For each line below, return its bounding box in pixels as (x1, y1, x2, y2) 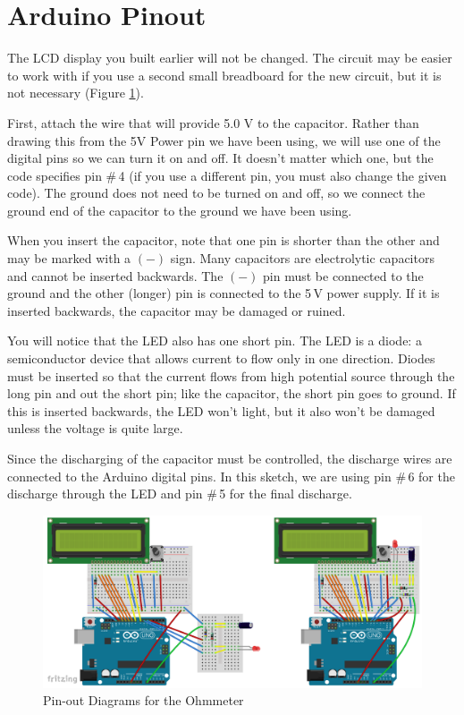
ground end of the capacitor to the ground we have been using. (7, 200, 352, 219)
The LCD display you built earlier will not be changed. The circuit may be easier (7, 48, 452, 67)
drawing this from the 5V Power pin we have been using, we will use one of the (7, 131, 441, 149)
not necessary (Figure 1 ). (7, 83, 144, 102)
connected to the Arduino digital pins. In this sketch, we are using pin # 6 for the (7, 466, 455, 485)
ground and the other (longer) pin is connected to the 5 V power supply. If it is (7, 284, 440, 302)
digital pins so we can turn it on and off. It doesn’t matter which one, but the (7, 149, 434, 167)
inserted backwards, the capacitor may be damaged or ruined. (7, 301, 346, 319)
